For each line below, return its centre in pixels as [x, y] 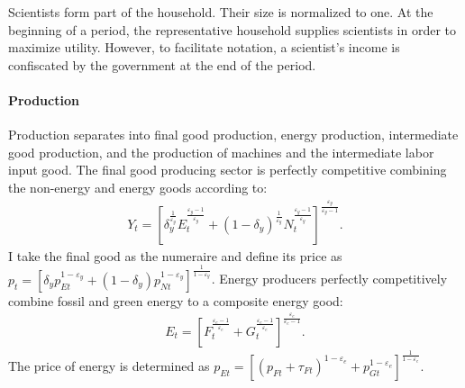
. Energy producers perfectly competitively [329, 279]
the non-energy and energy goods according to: [138, 187]
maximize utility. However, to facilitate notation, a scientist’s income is [204, 47]
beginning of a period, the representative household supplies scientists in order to [232, 29]
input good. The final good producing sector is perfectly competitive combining [228, 170]
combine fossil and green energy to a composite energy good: [176, 300]
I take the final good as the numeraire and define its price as [175, 255]
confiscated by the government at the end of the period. [162, 64]
